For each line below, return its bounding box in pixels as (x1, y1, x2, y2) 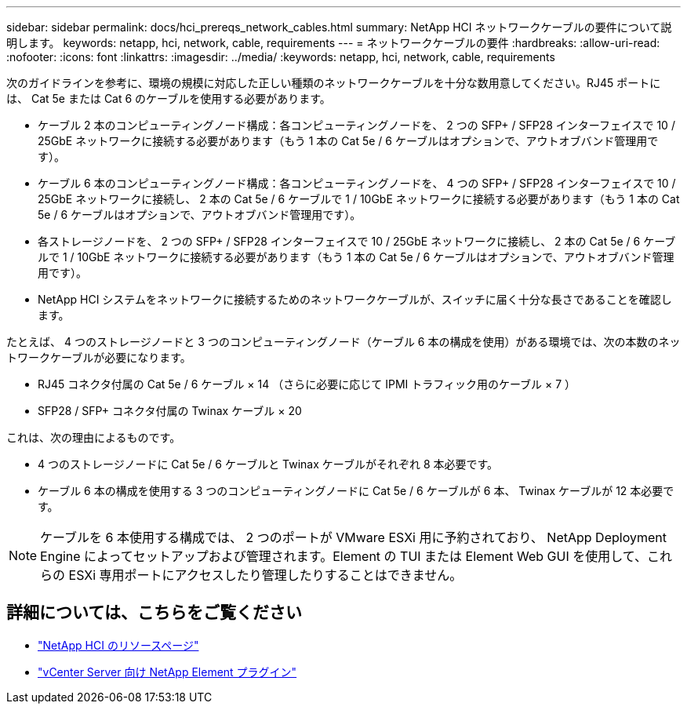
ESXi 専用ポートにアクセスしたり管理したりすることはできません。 (68, 567, 463, 583)
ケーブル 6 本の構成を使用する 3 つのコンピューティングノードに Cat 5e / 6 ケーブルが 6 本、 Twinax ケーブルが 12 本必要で (38, 484, 674, 497)
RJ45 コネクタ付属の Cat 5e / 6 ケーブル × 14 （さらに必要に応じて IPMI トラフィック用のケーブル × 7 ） (38, 377, 576, 391)
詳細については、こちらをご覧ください (6, 603, 302, 623)
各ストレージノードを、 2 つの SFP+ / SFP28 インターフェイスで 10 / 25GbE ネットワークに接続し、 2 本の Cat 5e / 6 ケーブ (38, 235, 676, 248)
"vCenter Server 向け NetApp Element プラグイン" (38, 664, 297, 679)
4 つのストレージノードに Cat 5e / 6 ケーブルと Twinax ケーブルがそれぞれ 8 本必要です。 (38, 457, 499, 471)
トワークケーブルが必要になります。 (6, 351, 191, 364)
